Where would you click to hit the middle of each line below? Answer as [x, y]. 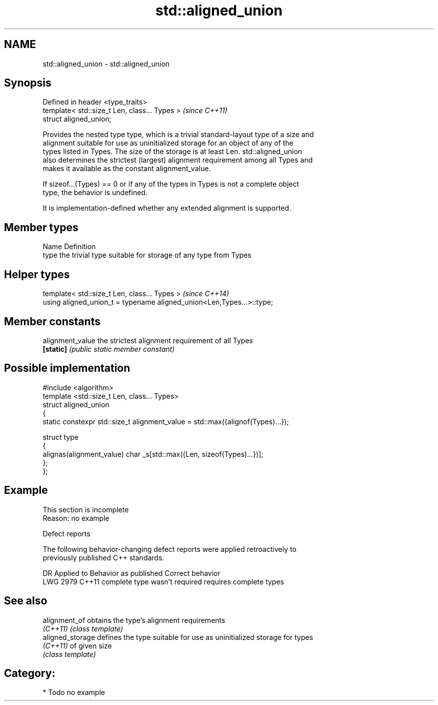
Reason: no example [76, 518]
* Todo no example [74, 692]
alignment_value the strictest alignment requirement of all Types [148, 340]
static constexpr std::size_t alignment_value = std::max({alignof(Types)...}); [166, 421]
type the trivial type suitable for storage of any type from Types [147, 255]
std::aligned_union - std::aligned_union [106, 64]
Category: [30, 673]
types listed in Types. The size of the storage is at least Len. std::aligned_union [172, 152]
